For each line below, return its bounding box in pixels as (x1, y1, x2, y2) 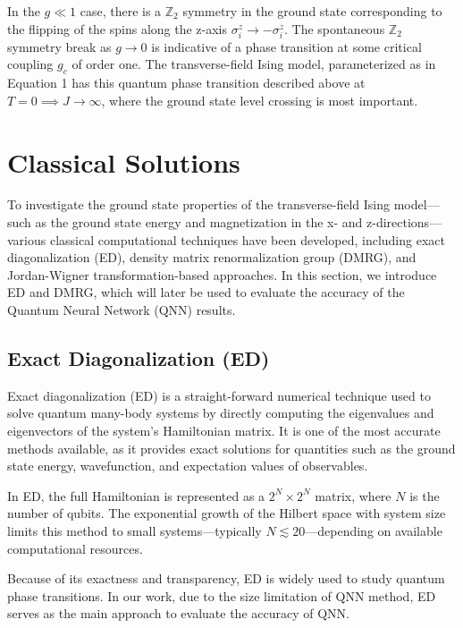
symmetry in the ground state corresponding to (182, 2, 442, 20)
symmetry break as (7, 37, 112, 55)
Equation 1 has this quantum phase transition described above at (7, 73, 366, 92)
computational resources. (7, 539, 143, 557)
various (7, 230, 46, 249)
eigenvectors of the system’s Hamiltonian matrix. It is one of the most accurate (7, 421, 441, 439)
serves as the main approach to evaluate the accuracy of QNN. (7, 604, 349, 623)
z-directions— (366, 213, 442, 232)
